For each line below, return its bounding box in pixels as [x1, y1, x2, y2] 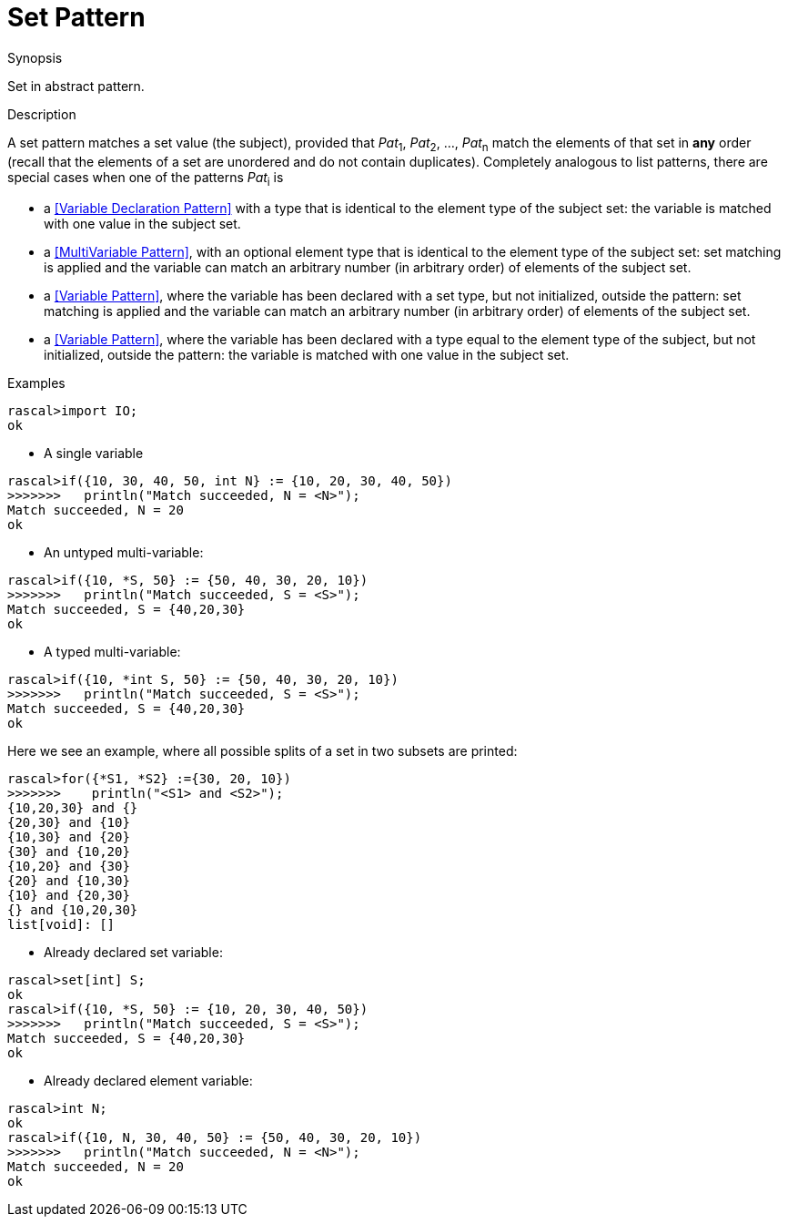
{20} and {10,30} [7, 873, 130, 889]
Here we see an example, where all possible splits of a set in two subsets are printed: [7, 743, 518, 760]
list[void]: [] [7, 917, 116, 933]
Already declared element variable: [44, 1073, 253, 1089]
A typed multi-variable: [44, 644, 181, 660]
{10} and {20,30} [7, 888, 130, 903]
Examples [7, 375, 66, 392]
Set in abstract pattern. [7, 77, 145, 94]
